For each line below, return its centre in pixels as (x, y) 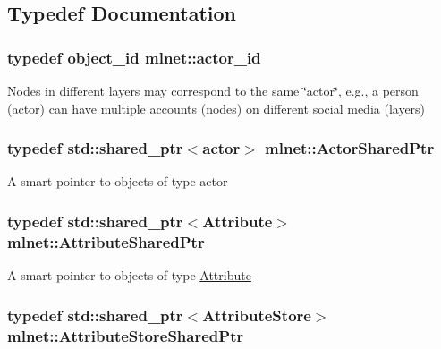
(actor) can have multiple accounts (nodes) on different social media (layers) (216, 108)
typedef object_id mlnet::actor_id (134, 57)
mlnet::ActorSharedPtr (350, 148)
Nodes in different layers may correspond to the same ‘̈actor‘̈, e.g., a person (213, 90)
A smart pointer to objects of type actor (118, 181)
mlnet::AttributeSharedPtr (106, 241)
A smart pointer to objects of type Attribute (129, 275)
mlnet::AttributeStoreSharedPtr (126, 335)
